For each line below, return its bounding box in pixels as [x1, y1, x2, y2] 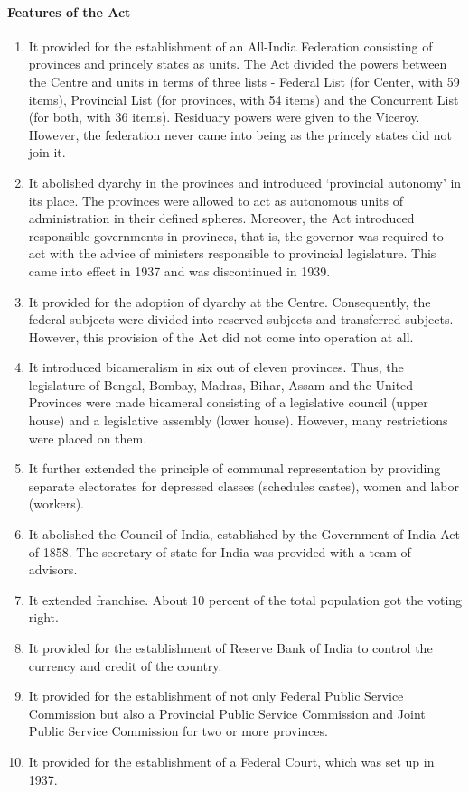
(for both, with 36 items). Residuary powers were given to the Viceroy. [28, 107, 420, 126]
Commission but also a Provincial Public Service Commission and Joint [28, 703, 426, 722]
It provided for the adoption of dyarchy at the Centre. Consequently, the [28, 292, 431, 311]
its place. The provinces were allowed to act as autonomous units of [28, 191, 403, 210]
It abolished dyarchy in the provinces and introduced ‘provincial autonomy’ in [28, 172, 462, 191]
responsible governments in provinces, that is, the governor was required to [28, 226, 444, 245]
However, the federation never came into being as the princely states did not [28, 125, 452, 144]
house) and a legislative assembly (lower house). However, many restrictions [28, 411, 448, 430]
